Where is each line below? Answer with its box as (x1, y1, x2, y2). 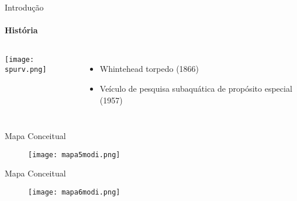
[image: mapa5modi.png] (28, 150, 120, 159)
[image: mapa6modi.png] (28, 188, 120, 197)
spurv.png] (5, 65, 47, 74)
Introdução (5, 1, 44, 13)
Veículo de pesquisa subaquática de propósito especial (99, 82, 292, 94)
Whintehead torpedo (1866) (99, 63, 199, 75)
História (5, 24, 38, 36)
